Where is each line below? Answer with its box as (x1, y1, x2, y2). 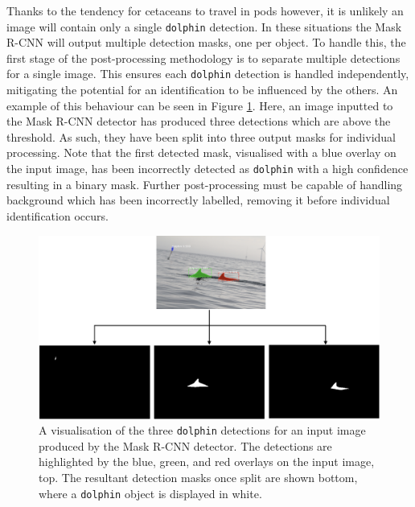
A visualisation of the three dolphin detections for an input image (39, 422, 366, 439)
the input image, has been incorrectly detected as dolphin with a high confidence (6, 160, 409, 177)
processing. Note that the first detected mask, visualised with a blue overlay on (6, 144, 397, 161)
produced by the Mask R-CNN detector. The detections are (39, 437, 332, 454)
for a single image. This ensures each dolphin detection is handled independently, (6, 65, 409, 82)
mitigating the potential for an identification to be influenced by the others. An (6, 81, 398, 98)
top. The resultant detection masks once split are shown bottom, (39, 469, 358, 486)
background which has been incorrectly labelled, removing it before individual (6, 192, 390, 208)
